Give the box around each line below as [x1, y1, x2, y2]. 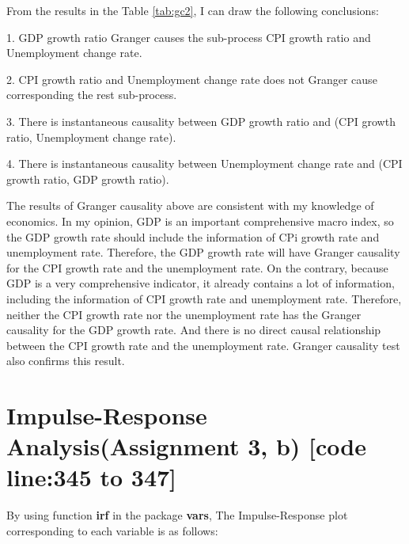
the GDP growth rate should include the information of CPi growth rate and [6, 228, 380, 245]
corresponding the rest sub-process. [6, 86, 177, 103]
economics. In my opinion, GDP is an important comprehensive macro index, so [6, 212, 394, 229]
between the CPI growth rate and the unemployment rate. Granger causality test [6, 337, 400, 353]
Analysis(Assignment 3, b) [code [6, 430, 366, 462]
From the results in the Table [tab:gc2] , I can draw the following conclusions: [6, 2, 379, 18]
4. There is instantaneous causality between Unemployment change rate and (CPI [6, 155, 403, 172]
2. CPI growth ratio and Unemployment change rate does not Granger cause [6, 70, 377, 87]
